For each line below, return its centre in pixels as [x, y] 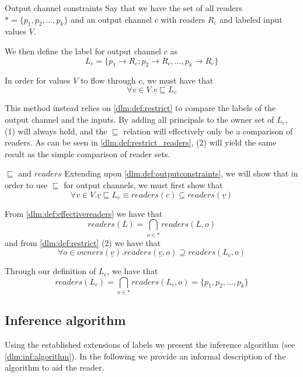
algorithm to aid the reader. [55, 367]
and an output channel [112, 19]
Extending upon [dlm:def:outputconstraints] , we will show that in [181, 173]
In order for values [38, 80]
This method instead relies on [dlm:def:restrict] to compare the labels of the [140, 108]
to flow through [108, 80]
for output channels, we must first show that [143, 184]
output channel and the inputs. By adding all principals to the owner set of [140, 120]
